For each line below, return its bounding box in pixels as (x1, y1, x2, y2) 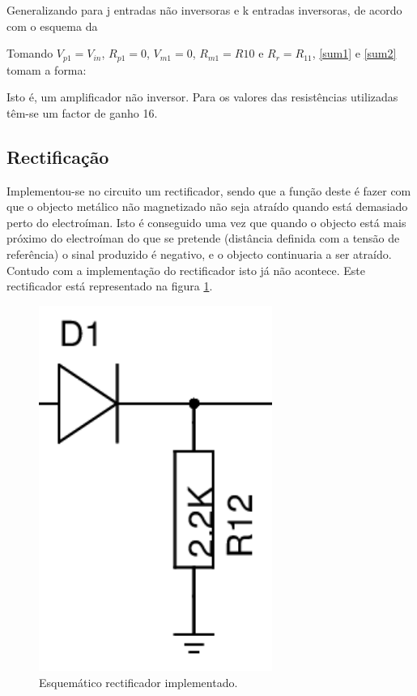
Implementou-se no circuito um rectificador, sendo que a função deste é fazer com (6, 182, 411, 199)
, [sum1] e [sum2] (312, 45, 397, 62)
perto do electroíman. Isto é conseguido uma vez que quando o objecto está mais (6, 213, 406, 230)
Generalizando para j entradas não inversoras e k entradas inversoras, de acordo (6, 2, 402, 18)
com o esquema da (6, 17, 98, 34)
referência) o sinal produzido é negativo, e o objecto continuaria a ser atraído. (6, 246, 392, 262)
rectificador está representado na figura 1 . (6, 277, 213, 294)
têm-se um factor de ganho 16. (6, 104, 158, 121)
